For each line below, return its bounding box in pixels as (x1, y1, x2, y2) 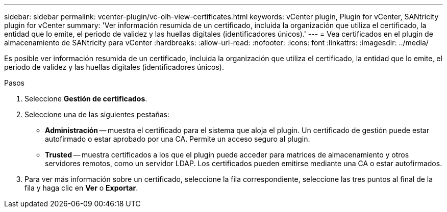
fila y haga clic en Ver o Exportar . (24, 183, 138, 192)
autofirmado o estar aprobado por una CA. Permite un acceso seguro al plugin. (45, 135, 310, 143)
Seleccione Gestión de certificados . (24, 94, 147, 103)
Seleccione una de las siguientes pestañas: (24, 110, 170, 119)
